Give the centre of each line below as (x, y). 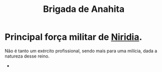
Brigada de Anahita (84, 9)
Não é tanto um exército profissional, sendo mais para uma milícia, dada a (81, 51)
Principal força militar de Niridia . (73, 37)
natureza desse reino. (27, 56)
